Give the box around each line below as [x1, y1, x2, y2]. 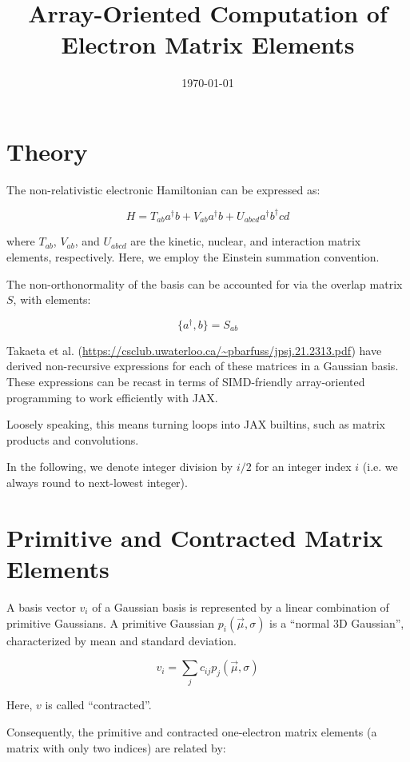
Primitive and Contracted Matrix [6, 521, 384, 553]
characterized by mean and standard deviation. [6, 632, 237, 648]
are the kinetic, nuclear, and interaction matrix [130, 233, 361, 249]
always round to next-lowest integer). [6, 474, 188, 490]
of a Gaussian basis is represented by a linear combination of [92, 598, 389, 615]
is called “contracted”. [45, 696, 152, 713]
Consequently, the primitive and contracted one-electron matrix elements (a [6, 724, 377, 740]
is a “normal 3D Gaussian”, [269, 614, 404, 631]
